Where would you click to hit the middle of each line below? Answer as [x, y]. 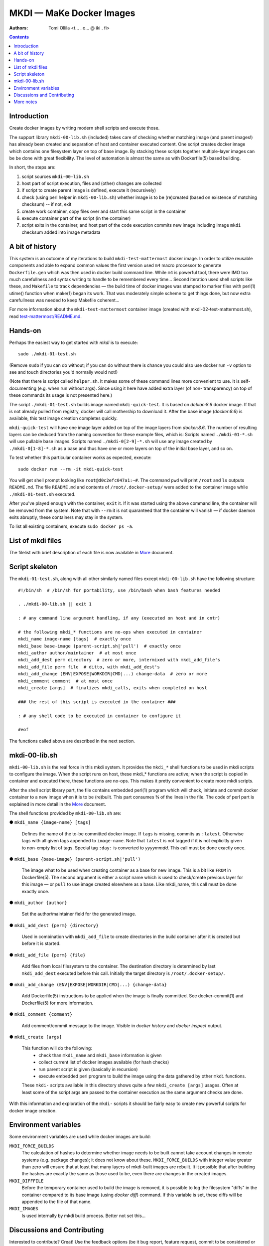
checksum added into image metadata [61, 232]
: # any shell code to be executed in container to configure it [100, 716]
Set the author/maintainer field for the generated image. [79, 914]
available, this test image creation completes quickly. [64, 418]
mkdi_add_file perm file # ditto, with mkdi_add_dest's [89, 667]
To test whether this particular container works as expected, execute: [80, 458]
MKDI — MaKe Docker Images [72, 13]
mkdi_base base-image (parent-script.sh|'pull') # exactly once [100, 646]
